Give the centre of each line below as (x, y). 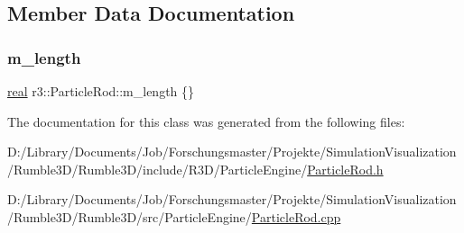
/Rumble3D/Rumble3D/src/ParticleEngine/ (130, 216)
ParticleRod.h (345, 169)
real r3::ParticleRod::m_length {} (101, 91)
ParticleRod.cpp (296, 216)
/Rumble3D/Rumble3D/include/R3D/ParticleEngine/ (158, 169)
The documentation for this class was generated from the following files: (206, 121)
